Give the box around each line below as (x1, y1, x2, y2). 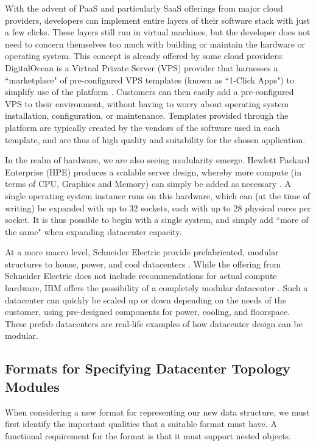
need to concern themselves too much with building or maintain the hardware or (5, 37, 306, 50)
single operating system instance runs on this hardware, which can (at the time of (5, 189, 311, 202)
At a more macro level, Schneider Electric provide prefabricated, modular (5, 246, 279, 258)
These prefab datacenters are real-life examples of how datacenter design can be (5, 317, 303, 330)
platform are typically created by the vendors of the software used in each (5, 121, 280, 133)
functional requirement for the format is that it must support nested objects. (5, 429, 291, 442)
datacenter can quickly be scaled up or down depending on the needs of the (5, 293, 286, 306)
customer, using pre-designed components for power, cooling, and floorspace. (5, 305, 290, 318)
